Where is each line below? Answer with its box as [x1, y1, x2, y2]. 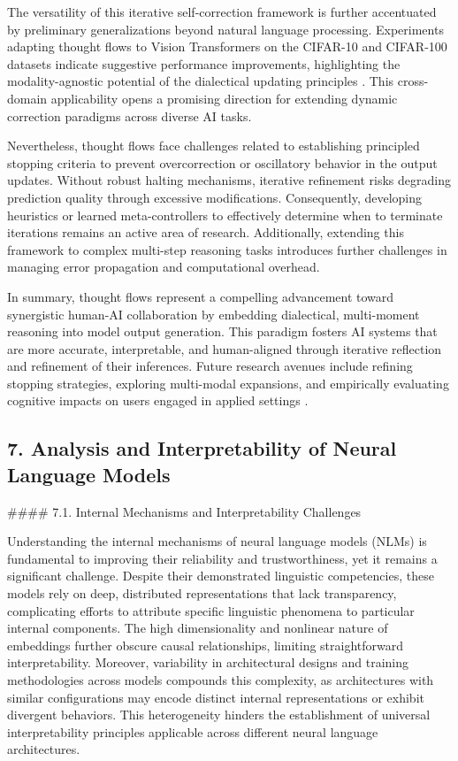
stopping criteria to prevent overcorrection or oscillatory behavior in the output [7, 153, 438, 172]
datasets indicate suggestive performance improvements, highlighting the [7, 54, 401, 73]
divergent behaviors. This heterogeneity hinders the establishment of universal [7, 705, 431, 724]
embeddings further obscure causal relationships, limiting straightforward [7, 635, 404, 654]
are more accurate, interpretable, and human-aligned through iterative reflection [7, 339, 442, 357]
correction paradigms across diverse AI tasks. [7, 106, 252, 125]
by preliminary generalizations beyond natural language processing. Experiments [7, 19, 444, 38]
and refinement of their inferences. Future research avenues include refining [7, 357, 413, 375]
